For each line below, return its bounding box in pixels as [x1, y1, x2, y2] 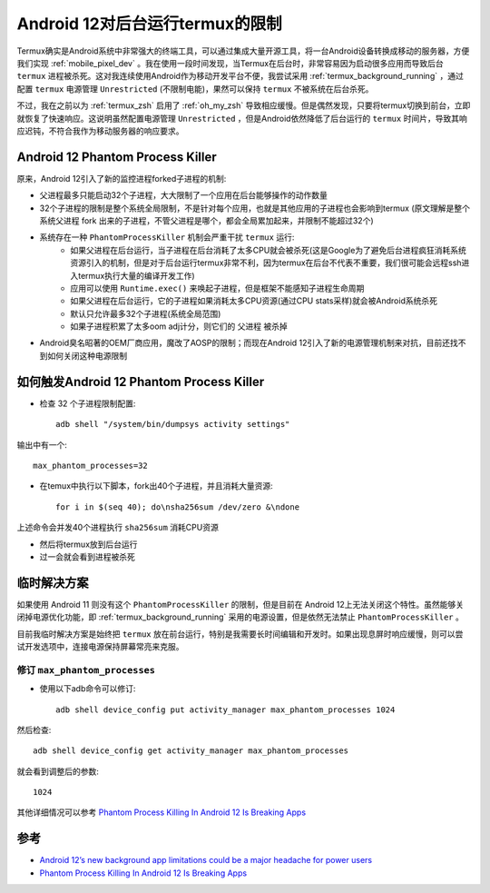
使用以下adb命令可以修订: [39, 683, 136, 694]
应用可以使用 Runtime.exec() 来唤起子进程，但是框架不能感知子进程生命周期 [70, 283, 365, 293]
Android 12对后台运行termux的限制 [16, 14, 282, 34]
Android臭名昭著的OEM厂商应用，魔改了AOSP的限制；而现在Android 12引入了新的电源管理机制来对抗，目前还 [39, 337, 451, 349]
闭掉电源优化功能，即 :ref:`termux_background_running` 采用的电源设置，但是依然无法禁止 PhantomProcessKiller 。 [16, 611, 465, 622]
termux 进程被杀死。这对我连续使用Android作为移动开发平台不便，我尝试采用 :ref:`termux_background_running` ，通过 [16, 71, 465, 82]
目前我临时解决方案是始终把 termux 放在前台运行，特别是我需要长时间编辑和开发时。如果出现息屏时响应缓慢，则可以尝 [16, 628, 464, 640]
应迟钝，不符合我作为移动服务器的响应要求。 [16, 125, 184, 136]
